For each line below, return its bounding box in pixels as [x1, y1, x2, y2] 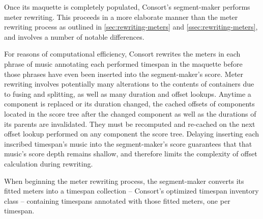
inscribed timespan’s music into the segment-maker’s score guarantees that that [4, 138, 252, 149]
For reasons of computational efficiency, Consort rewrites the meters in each [4, 48, 241, 59]
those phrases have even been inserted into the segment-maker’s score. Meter [4, 68, 244, 79]
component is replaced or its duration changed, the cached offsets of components [4, 98, 255, 109]
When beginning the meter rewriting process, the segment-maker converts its [4, 175, 244, 186]
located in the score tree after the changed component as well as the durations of [4, 108, 256, 119]
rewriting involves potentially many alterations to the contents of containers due [4, 78, 254, 89]
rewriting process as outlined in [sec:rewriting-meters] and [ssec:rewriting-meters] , [4, 21, 258, 32]
